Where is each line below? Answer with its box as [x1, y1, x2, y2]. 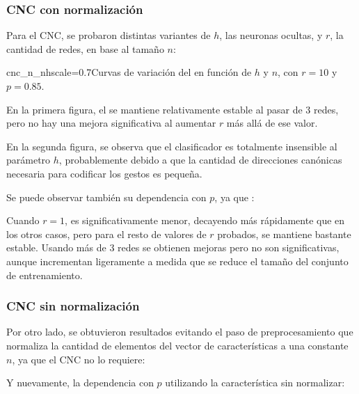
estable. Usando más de [6, 240, 106, 255]
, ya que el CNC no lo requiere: [12, 352, 145, 366]
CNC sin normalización [6, 297, 140, 315]
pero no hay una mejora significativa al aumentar [6, 116, 216, 130]
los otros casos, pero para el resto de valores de [6, 226, 207, 241]
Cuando [6, 213, 40, 228]
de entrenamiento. [6, 267, 83, 282]
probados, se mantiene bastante [217, 226, 351, 241]
